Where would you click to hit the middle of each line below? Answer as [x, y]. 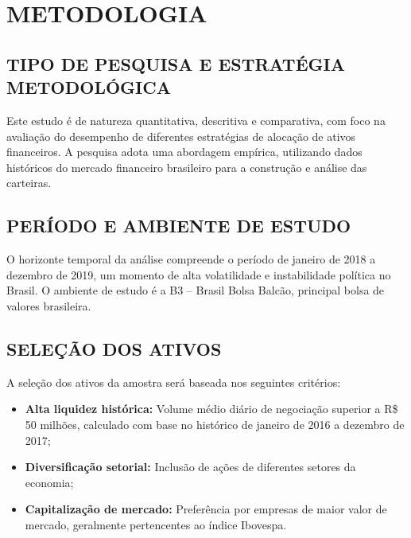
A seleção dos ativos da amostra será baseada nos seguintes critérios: [174, 382]
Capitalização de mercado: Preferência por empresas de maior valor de [206, 509]
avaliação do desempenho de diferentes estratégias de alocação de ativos [181, 136]
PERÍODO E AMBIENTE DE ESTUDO [179, 226]
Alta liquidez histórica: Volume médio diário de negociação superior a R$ [211, 409]
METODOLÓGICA [89, 87]
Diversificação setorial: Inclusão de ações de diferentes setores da [190, 467]
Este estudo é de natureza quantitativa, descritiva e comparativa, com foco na [196, 120]
